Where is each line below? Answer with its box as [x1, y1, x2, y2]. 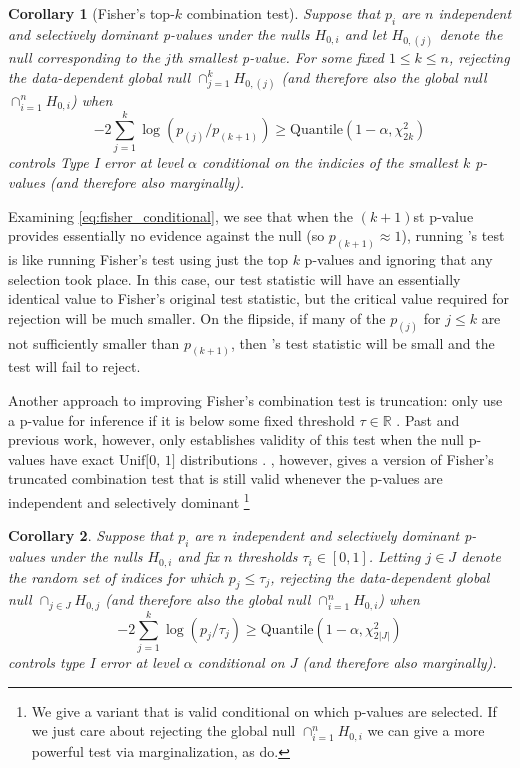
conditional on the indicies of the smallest [202, 152, 458, 173]
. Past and [396, 409, 460, 430]
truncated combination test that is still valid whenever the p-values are [8, 468, 443, 489]
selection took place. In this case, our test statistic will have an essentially [8, 268, 461, 289]
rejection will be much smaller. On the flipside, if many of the [8, 307, 386, 328]
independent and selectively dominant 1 [8, 489, 250, 512]
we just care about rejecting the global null [31, 720, 296, 741]
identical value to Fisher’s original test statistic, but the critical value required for [8, 288, 509, 309]
